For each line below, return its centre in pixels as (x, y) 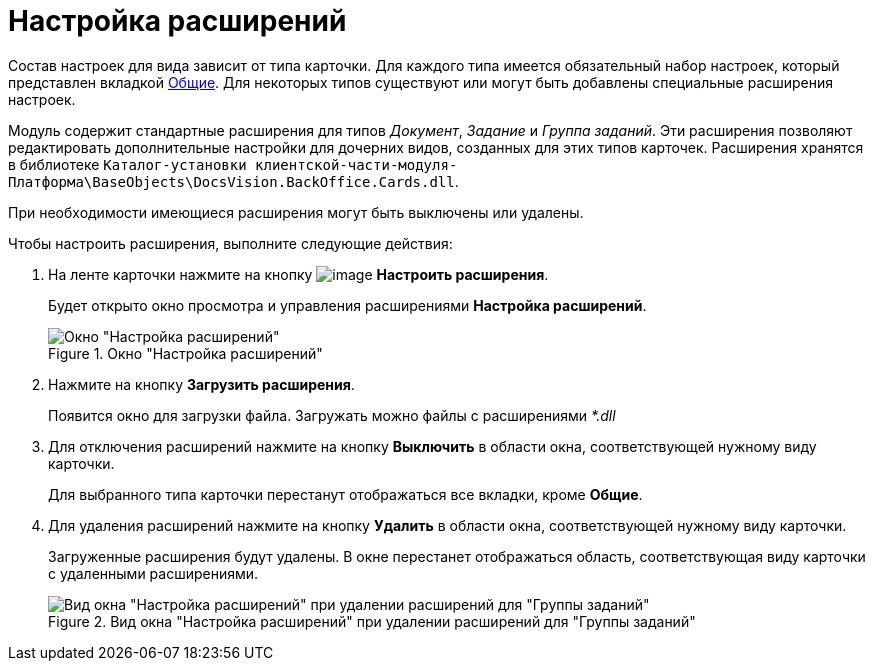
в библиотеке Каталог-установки (127, 164)
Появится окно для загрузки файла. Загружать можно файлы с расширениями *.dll (332, 415)
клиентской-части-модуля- (356, 164)
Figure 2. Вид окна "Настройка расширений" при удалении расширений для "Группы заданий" (372, 621)
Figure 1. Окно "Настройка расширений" (185, 353)
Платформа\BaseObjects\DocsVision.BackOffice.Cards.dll (231, 181)
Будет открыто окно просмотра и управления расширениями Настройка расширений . (347, 305)
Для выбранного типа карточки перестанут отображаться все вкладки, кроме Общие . (345, 494)
